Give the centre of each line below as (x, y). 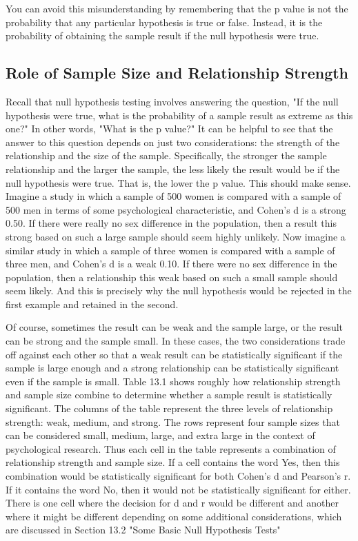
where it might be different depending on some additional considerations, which (174, 516)
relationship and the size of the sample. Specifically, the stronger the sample (166, 155)
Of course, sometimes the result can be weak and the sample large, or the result (175, 327)
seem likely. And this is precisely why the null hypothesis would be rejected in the (179, 290)
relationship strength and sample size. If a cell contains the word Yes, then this (173, 462)
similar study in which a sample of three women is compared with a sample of (170, 250)
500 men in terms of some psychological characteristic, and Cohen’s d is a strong (176, 209)
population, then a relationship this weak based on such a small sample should (172, 277)
